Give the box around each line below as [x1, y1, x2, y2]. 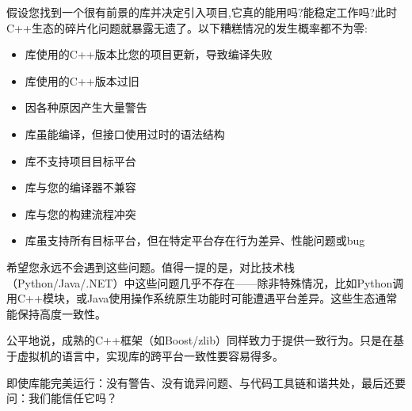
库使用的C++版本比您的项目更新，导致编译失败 [25, 46, 273, 63]
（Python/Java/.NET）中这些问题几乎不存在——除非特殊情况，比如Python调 [6, 274, 404, 291]
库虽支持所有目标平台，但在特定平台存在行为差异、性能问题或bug [25, 232, 365, 249]
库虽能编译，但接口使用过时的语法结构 [25, 125, 225, 142]
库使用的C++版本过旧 [25, 72, 139, 89]
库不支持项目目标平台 [25, 152, 136, 169]
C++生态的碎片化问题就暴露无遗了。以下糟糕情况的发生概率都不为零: [6, 19, 368, 36]
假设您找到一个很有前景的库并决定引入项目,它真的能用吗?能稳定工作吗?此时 [6, 4, 398, 20]
